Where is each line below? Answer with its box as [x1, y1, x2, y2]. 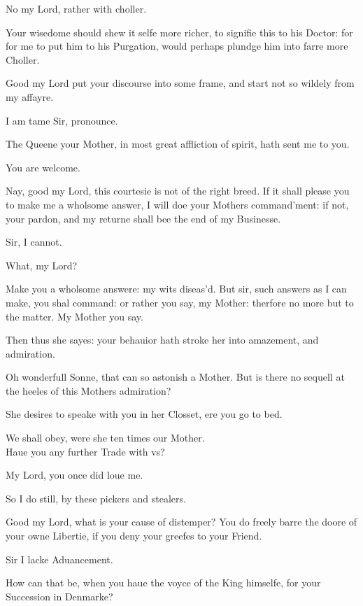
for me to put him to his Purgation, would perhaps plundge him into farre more [6, 38, 348, 53]
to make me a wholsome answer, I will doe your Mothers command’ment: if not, [6, 197, 349, 211]
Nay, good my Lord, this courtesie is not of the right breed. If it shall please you [6, 183, 350, 198]
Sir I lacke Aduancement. [6, 551, 113, 566]
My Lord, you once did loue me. [6, 467, 143, 482]
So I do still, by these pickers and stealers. [6, 491, 186, 505]
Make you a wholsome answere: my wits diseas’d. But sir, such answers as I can [6, 281, 347, 296]
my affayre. [6, 89, 54, 104]
